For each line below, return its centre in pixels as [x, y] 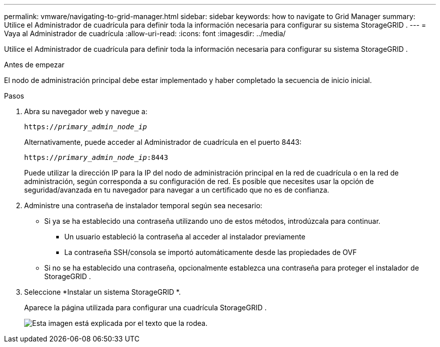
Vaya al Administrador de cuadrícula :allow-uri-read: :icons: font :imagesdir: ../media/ [145, 33]
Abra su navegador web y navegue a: [86, 111]
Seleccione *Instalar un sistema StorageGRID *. [102, 292]
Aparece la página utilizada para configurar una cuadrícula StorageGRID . [145, 308]
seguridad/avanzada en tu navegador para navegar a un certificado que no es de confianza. [177, 190]
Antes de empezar [34, 65]
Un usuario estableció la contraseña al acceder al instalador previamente [185, 237]
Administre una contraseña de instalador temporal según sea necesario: [143, 205]
